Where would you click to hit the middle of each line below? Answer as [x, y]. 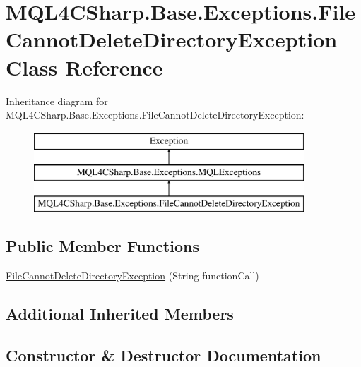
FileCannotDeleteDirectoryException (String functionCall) [132, 275]
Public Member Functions [102, 246]
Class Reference [84, 67]
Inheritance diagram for [57, 101]
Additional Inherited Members [120, 313]
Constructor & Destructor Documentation [164, 355]
